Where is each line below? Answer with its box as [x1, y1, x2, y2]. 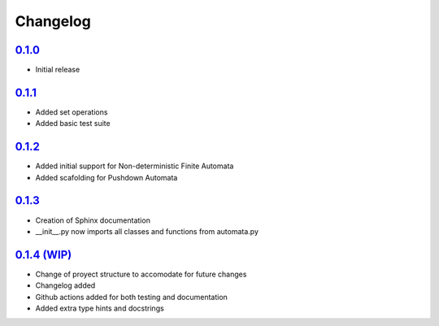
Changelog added [35, 280, 96, 290]
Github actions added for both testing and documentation [35, 292, 228, 302]
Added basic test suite [35, 119, 111, 128]
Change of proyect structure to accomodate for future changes [35, 269, 247, 279]
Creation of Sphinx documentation [35, 215, 150, 225]
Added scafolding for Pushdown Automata [35, 172, 178, 182]
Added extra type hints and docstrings [35, 303, 164, 313]
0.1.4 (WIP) [15, 248, 72, 262]
